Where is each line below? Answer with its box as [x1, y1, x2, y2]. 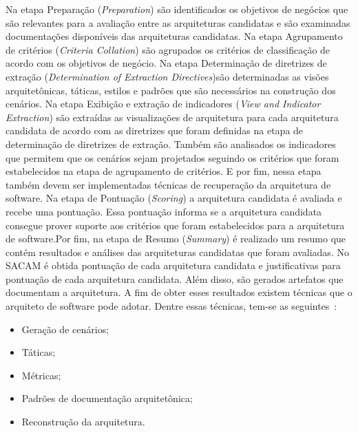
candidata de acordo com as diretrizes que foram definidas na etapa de [6, 123, 304, 138]
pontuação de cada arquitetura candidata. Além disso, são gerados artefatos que [6, 271, 344, 286]
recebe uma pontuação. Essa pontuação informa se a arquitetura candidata [6, 204, 322, 218]
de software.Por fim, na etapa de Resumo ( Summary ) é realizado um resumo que [6, 231, 346, 246]
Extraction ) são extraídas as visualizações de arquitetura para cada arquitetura [6, 109, 339, 124]
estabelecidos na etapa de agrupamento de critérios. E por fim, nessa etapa [6, 164, 322, 178]
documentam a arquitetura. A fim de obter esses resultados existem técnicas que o [6, 285, 352, 299]
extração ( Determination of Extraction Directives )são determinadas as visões [6, 69, 329, 83]
